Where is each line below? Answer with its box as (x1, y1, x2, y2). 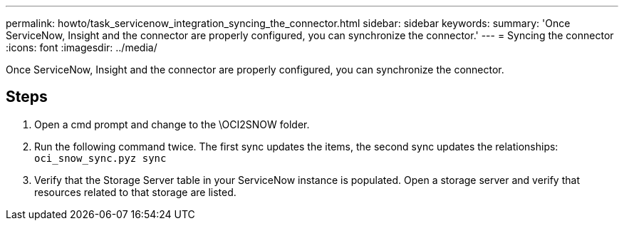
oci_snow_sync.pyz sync (34, 152, 167, 164)
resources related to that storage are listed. (34, 185, 236, 198)
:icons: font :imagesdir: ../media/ (6, 41, 157, 53)
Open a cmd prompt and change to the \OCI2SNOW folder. (34, 118, 310, 130)
